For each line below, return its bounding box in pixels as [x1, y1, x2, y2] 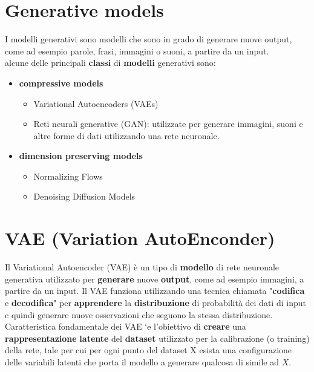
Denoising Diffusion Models [33, 190, 136, 203]
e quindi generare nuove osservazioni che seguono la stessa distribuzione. [5, 308, 273, 321]
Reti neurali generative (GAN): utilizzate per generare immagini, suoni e [33, 117, 303, 130]
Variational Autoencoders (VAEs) [33, 97, 159, 109]
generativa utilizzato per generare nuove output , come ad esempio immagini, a [5, 272, 304, 285]
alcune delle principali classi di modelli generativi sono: [5, 56, 216, 69]
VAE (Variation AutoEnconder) [5, 226, 275, 250]
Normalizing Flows [33, 169, 103, 182]
